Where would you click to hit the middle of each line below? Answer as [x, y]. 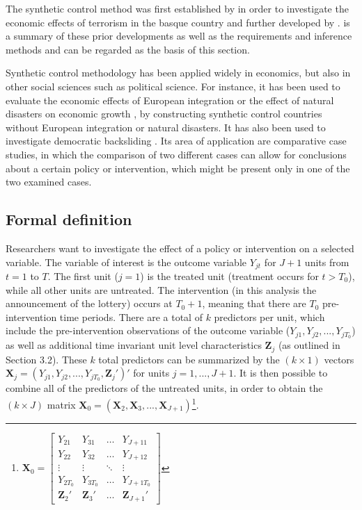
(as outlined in [309, 345]
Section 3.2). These [46, 359]
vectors [339, 359]
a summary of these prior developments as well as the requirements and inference [179, 36]
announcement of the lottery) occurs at [89, 303]
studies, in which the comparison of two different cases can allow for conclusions [176, 154]
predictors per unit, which [269, 316]
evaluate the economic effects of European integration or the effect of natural [170, 100]
